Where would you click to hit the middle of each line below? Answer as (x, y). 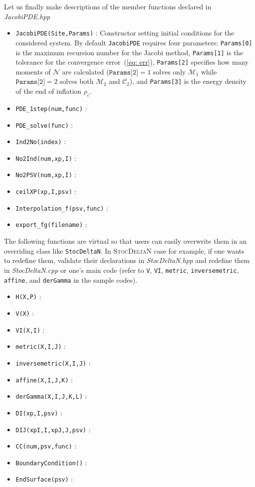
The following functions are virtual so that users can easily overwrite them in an (126, 241)
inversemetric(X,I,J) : (53, 362)
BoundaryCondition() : (51, 462)
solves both (77, 81)
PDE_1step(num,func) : (51, 108)
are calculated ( (86, 71)
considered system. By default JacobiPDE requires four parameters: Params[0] (134, 42)
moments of (33, 71)
